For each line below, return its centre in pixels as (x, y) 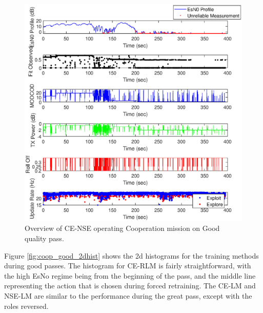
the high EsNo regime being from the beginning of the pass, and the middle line (130, 275)
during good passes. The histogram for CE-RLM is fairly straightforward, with (128, 266)
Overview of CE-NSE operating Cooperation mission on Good (122, 228)
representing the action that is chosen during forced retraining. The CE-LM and (130, 286)
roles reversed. (26, 306)
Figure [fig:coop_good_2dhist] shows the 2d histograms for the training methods (131, 255)
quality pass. (44, 238)
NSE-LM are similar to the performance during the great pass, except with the (128, 295)
